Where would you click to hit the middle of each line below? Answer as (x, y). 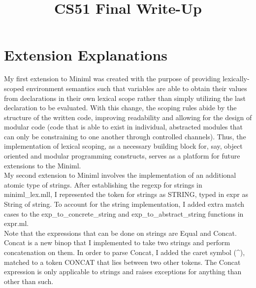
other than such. (29, 281)
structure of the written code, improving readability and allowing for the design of (128, 117)
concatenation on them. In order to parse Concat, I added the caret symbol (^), (125, 252)
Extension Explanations (86, 55)
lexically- (236, 79)
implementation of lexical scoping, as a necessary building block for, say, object (123, 146)
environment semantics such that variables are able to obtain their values (137, 88)
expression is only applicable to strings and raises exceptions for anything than (123, 272)
